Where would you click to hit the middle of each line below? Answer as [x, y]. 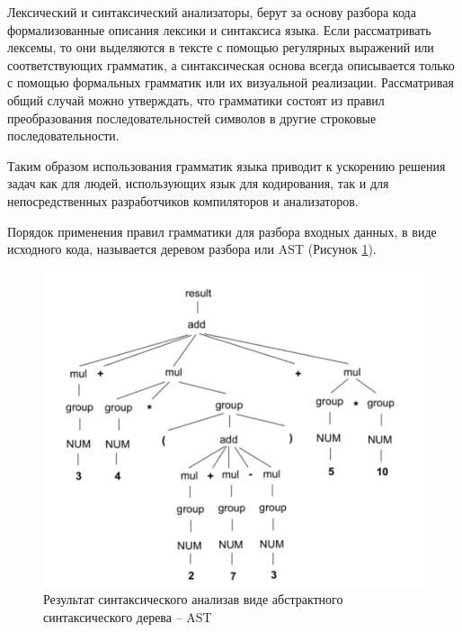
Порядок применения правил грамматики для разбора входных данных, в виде [222, 231]
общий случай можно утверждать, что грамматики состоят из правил [196, 99]
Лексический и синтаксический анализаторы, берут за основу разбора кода [212, 12]
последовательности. [63, 135]
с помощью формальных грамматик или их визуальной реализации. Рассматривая [231, 82]
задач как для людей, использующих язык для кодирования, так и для [198, 183]
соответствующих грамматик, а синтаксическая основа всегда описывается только [231, 64]
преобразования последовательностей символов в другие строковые [192, 117]
